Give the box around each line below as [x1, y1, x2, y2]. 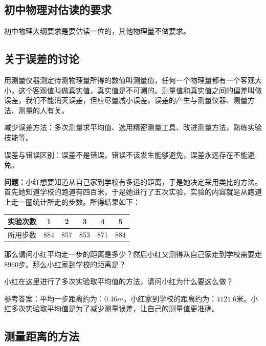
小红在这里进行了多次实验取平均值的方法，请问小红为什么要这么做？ [4, 276, 233, 287]
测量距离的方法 [4, 328, 79, 344]
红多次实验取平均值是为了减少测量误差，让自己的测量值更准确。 [4, 303, 219, 314]
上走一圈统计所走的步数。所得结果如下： [4, 196, 140, 207]
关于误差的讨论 [4, 51, 79, 67]
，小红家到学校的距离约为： [123, 293, 217, 304]
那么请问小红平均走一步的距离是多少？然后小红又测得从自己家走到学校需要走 [4, 248, 262, 259]
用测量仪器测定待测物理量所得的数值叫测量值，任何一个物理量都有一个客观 [4, 75, 255, 85]
